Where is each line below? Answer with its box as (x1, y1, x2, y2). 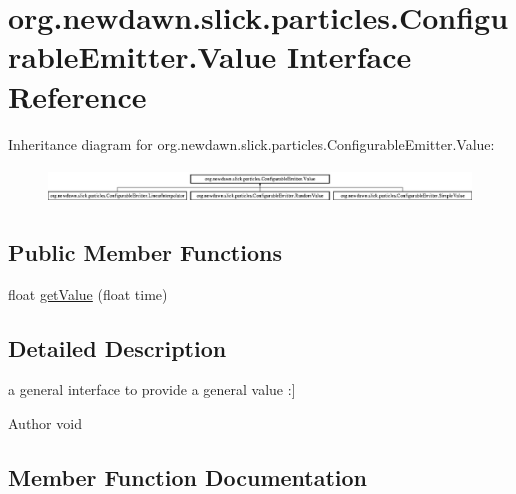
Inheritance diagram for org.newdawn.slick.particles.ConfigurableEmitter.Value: (8, 133, 495, 154)
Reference (8, 75, 147, 116)
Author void (8, 412, 82, 433)
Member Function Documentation (8, 461, 368, 492)
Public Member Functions (8, 236, 282, 267)
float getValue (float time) (8, 283, 168, 304)
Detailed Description (8, 332, 227, 363)
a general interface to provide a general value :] (8, 379, 296, 400)
